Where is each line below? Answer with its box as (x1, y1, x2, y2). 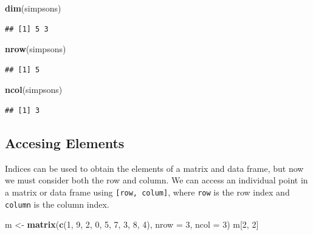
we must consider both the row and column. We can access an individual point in (5, 174, 308, 186)
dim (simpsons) (5, 2, 61, 14)
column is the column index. (5, 197, 109, 210)
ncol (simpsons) (5, 83, 63, 96)
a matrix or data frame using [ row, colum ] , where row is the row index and (5, 185, 290, 198)
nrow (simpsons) (5, 43, 66, 55)
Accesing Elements (5, 133, 125, 152)
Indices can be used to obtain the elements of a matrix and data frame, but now (5, 162, 304, 174)
